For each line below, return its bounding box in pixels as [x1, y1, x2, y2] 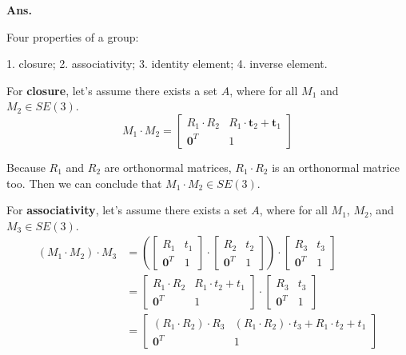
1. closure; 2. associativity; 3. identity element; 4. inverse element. [6, 55, 328, 72]
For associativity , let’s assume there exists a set [6, 201, 248, 218]
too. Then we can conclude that [6, 174, 162, 191]
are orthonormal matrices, [104, 158, 232, 175]
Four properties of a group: [6, 28, 139, 45]
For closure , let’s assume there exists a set [6, 82, 217, 98]
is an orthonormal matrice [272, 158, 400, 175]
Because [6, 158, 46, 175]
